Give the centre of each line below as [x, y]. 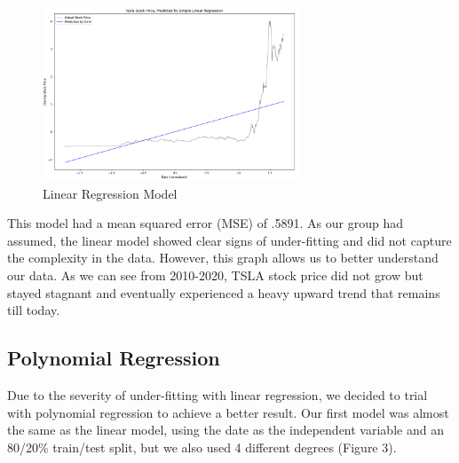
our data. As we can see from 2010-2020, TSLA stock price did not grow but [215, 275]
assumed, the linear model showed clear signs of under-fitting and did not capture [229, 240]
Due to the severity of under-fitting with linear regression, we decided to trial [218, 395]
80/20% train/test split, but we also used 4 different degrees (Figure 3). [202, 447]
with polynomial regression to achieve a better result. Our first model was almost [228, 412]
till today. [34, 310]
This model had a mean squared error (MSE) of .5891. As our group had [205, 223]
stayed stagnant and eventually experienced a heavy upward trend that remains [224, 292]
